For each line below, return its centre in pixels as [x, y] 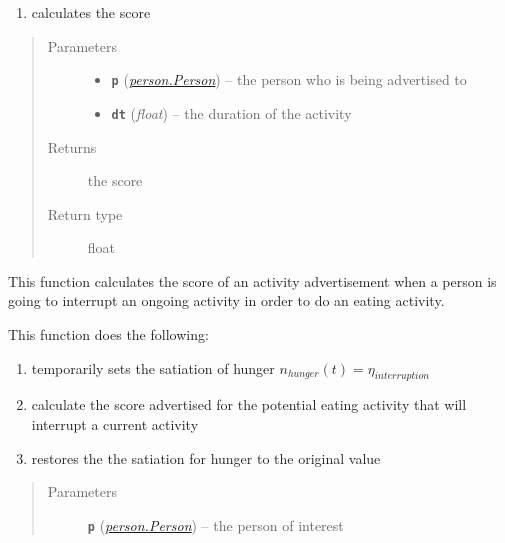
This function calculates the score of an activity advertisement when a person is [252, 280]
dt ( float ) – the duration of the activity [231, 112]
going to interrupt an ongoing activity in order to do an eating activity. [226, 300]
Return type [85, 213]
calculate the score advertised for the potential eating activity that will [249, 404]
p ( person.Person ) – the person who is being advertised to [289, 79]
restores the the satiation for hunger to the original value [206, 457]
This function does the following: [108, 334]
